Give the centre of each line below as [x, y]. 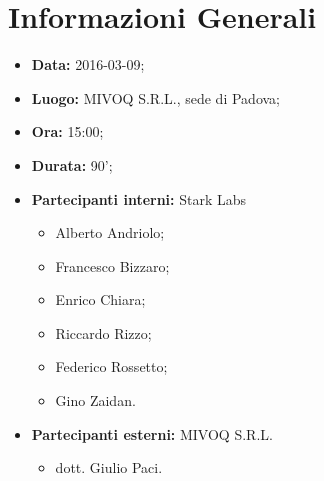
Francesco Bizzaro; [112, 265]
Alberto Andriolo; [110, 232]
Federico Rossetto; [111, 366]
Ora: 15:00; [67, 131]
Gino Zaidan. [95, 400]
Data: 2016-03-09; [88, 64]
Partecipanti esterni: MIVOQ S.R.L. [152, 433]
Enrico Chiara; [100, 299]
